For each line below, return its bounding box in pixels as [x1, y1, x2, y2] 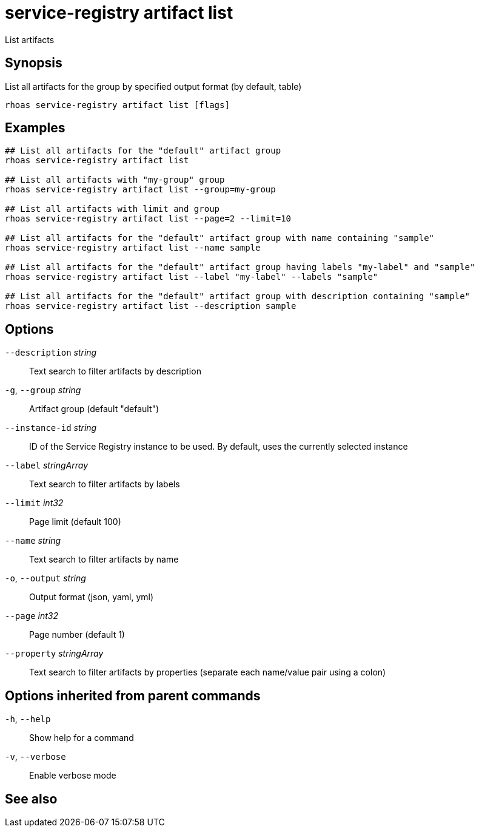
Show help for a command [29, 732, 134, 743]
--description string [5, 347, 97, 358]
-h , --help [5, 714, 51, 725]
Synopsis [5, 55, 62, 71]
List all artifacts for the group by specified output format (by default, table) [5, 81, 302, 92]
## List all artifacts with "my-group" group [5, 175, 225, 185]
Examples [5, 120, 65, 136]
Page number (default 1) [29, 629, 125, 640]
